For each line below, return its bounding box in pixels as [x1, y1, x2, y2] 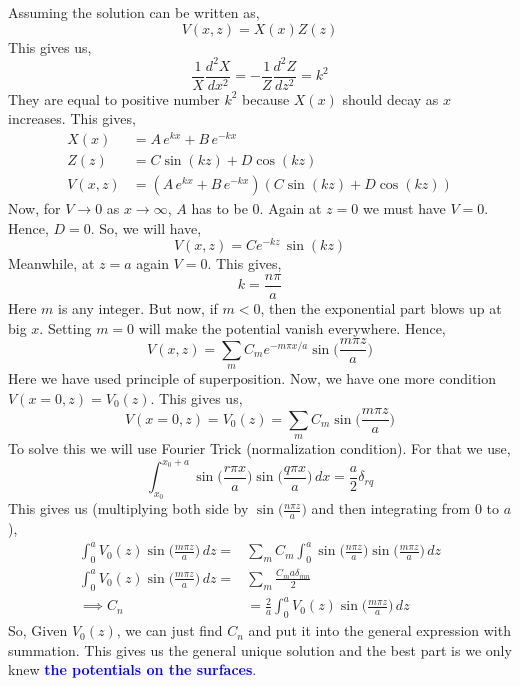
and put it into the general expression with [248, 620, 511, 641]
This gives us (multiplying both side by [8, 498, 249, 519]
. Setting [39, 317, 92, 338]
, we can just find [116, 620, 223, 641]
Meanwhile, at [8, 253, 95, 274]
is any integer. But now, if [58, 298, 218, 319]
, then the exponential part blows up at [260, 298, 502, 319]
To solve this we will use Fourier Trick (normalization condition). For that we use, [8, 438, 511, 459]
